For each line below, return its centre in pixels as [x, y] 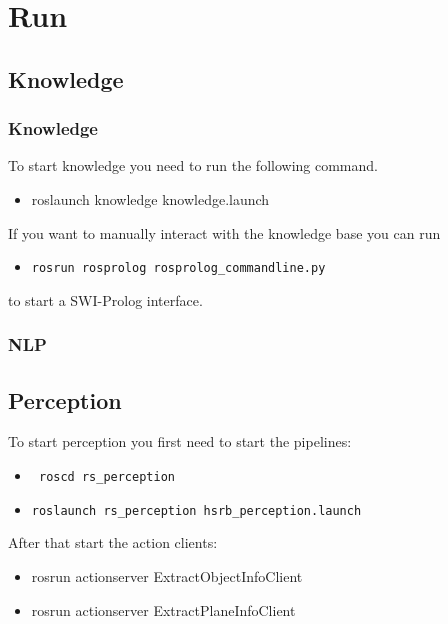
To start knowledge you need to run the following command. [193, 165]
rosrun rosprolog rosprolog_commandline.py [178, 268]
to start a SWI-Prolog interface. [105, 299]
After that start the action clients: [113, 542]
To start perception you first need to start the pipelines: [180, 441]
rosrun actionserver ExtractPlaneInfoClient [163, 609]
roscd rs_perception [106, 477]
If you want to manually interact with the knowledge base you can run [224, 232]
